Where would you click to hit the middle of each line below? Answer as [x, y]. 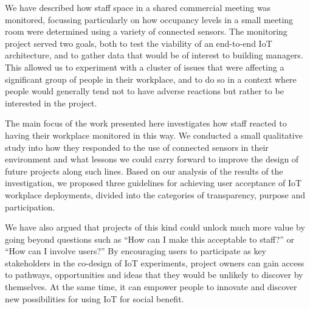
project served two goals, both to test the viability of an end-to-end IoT [139, 43]
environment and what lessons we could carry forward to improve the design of [152, 159]
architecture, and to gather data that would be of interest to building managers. [154, 55]
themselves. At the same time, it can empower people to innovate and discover [151, 287]
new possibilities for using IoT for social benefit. [95, 298]
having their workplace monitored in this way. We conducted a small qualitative [154, 135]
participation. [30, 207]
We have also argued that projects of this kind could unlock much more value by [155, 227]
